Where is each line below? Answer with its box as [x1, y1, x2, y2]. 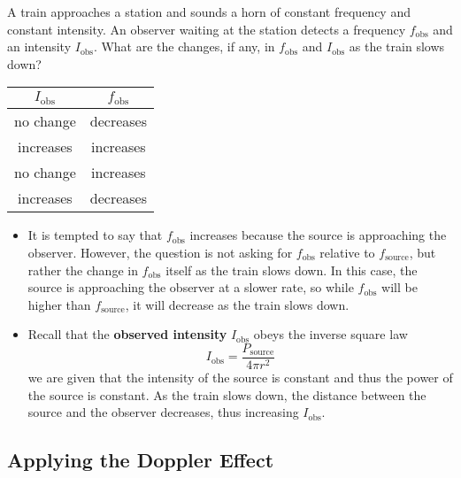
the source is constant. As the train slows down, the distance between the [27, 385, 426, 404]
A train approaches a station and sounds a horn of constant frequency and [7, 3, 411, 20]
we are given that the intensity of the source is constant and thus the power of [27, 367, 453, 386]
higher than [27, 295, 91, 313]
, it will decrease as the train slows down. [125, 295, 350, 313]
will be [381, 278, 418, 297]
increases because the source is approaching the [189, 226, 447, 244]
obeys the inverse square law [253, 325, 408, 343]
